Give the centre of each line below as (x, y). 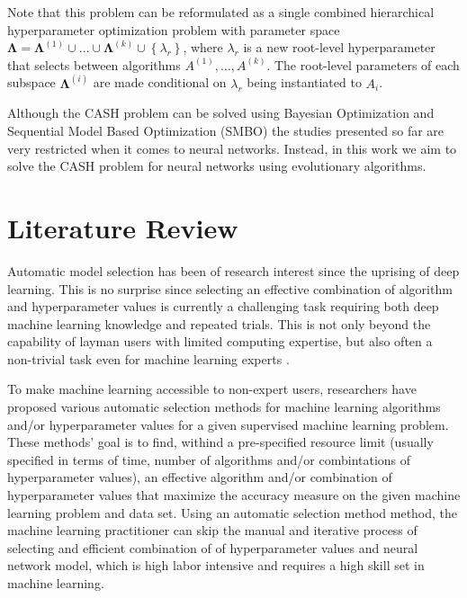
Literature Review (123, 227)
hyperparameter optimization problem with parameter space (174, 29)
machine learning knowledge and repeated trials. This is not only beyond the (219, 323)
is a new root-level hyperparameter (339, 47)
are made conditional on (160, 82)
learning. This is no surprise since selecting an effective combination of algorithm (230, 288)
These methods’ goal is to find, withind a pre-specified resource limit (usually (220, 442)
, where (203, 47)
